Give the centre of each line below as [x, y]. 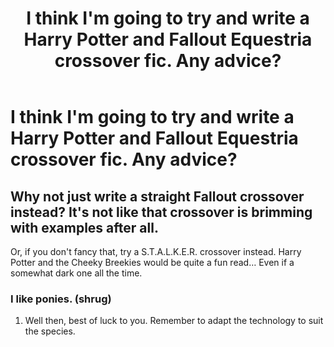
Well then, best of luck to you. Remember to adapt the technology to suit [174, 321]
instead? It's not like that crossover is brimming [161, 212]
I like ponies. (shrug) [61, 299]
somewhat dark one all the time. [76, 273]
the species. [50, 331]
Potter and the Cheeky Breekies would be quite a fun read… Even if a [152, 262]
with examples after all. [84, 227]
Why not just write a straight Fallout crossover [157, 196]
